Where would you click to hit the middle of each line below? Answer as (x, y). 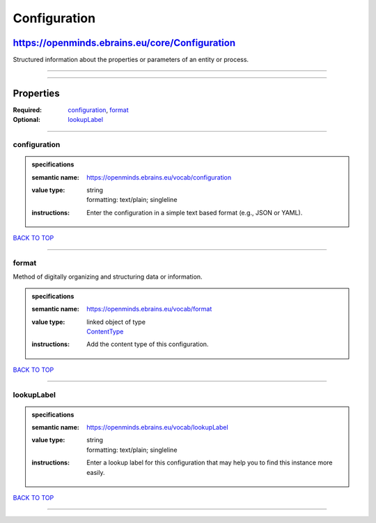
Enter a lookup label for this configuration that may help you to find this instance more (210, 462)
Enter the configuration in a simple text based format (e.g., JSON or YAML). (195, 212)
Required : (27, 110)
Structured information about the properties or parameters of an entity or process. (131, 60)
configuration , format (98, 110)
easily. (96, 472)
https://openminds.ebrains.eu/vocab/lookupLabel (158, 428)
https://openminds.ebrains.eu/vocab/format (149, 309)
